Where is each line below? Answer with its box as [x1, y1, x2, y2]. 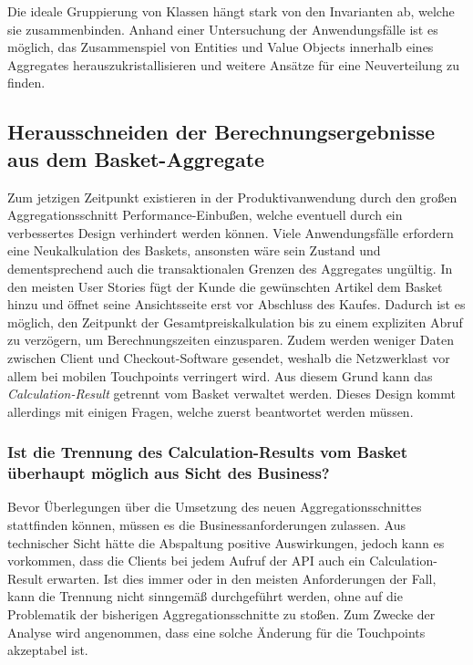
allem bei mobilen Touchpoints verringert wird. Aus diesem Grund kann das [7, 366, 433, 385]
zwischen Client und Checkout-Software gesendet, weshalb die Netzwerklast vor [7, 348, 450, 367]
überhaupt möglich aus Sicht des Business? [7, 462, 330, 484]
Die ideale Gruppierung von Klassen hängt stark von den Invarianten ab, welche [7, 2, 455, 20]
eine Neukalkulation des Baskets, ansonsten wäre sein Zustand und [7, 241, 381, 260]
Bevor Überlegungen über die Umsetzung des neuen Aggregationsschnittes [7, 497, 422, 516]
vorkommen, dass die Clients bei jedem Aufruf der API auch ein [7, 551, 365, 570]
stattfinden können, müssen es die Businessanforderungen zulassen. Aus [7, 515, 406, 535]
